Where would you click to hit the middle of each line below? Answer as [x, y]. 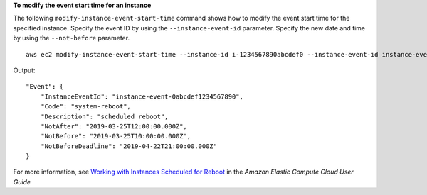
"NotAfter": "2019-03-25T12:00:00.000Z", [114, 126]
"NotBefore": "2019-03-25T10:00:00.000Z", [116, 136]
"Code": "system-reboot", [86, 107]
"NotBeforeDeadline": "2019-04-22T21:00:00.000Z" [128, 146]
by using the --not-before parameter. [72, 38]
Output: [24, 70]
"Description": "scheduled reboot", [104, 116]
